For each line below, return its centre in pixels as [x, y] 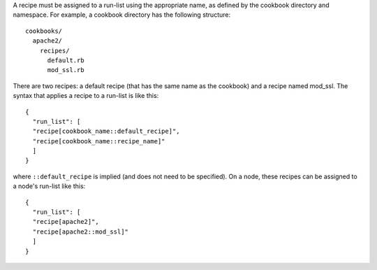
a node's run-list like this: [49, 186]
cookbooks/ [44, 31]
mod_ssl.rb [66, 70]
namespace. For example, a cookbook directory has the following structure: [121, 15]
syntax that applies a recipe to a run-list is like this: [86, 96]
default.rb [66, 60]
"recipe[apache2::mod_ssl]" [81, 232]
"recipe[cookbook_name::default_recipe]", [106, 132]
